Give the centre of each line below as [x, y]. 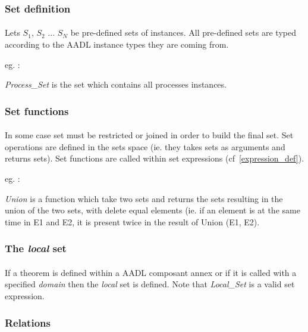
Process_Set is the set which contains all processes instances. [116, 84]
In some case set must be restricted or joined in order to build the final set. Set [149, 135]
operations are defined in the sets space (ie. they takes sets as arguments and [145, 146]
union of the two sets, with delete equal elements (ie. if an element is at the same [153, 210]
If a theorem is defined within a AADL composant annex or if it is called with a [151, 272]
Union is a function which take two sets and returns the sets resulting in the [144, 198]
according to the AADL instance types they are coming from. [117, 44]
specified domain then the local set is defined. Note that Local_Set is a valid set [150, 284]
